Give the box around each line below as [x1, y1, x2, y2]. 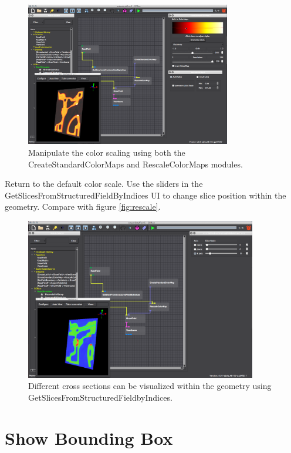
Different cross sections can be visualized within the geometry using [28, 380, 272, 392]
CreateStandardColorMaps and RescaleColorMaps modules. [28, 157, 243, 170]
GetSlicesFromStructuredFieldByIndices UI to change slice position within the [5, 189, 286, 201]
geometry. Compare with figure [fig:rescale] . [5, 200, 161, 213]
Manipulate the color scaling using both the [28, 146, 185, 159]
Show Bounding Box [5, 425, 173, 449]
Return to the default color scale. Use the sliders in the [5, 177, 203, 190]
